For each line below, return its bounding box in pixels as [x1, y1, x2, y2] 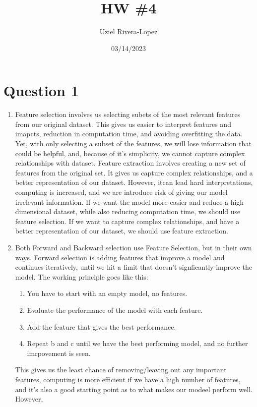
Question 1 [3, 80, 79, 101]
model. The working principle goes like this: [15, 271, 148, 282]
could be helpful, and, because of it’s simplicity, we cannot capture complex [15, 148, 245, 158]
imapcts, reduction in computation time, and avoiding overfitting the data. [15, 128, 243, 139]
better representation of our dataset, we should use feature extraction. [15, 226, 228, 236]
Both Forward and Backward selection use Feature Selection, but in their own [15, 242, 252, 252]
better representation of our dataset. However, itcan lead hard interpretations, [15, 177, 253, 187]
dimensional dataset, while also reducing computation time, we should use [15, 206, 241, 217]
